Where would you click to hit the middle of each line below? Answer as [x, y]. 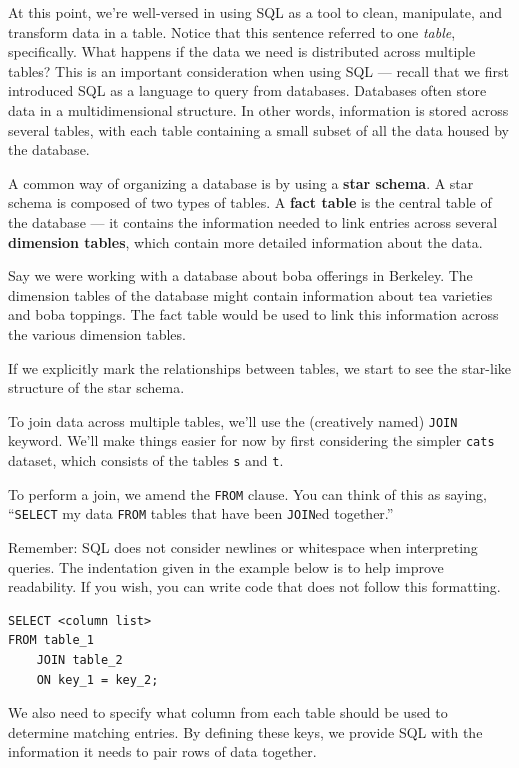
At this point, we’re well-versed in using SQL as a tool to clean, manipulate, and [255, 12]
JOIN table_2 [79, 659]
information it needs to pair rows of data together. [162, 751]
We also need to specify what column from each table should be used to [228, 712]
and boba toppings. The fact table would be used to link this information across [253, 314]
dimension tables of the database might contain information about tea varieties [250, 294]
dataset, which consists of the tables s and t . [146, 460]
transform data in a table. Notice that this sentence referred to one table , [232, 31]
